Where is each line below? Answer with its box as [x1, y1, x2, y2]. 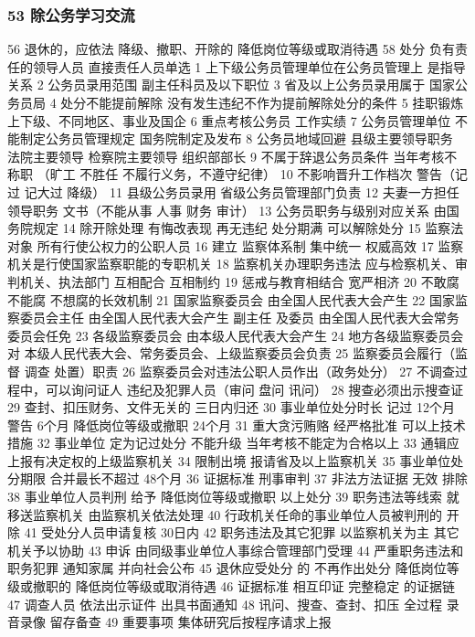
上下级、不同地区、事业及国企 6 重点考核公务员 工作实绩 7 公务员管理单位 [7, 111, 451, 130]
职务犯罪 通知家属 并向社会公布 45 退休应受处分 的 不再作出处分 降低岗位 [7, 558, 447, 578]
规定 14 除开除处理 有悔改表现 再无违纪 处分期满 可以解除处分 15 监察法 [32, 218, 464, 238]
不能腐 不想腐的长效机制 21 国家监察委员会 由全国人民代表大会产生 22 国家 [7, 290, 455, 309]
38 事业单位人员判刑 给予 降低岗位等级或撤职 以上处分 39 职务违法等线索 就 [7, 487, 459, 506]
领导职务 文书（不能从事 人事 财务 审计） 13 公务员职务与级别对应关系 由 [7, 200, 447, 219]
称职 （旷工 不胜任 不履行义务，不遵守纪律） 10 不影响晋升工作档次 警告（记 [7, 165, 468, 184]
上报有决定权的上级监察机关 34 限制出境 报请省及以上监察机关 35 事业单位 [7, 451, 451, 470]
